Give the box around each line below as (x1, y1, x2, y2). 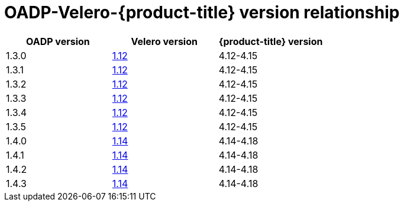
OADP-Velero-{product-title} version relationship (4, 2, 400, 22)
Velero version (131, 35, 198, 47)
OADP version (26, 35, 90, 47)
